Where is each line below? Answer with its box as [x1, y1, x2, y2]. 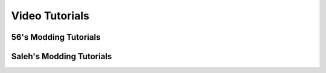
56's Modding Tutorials [11, 32, 101, 42]
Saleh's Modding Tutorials [11, 51, 112, 62]
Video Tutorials [11, 9, 90, 22]
